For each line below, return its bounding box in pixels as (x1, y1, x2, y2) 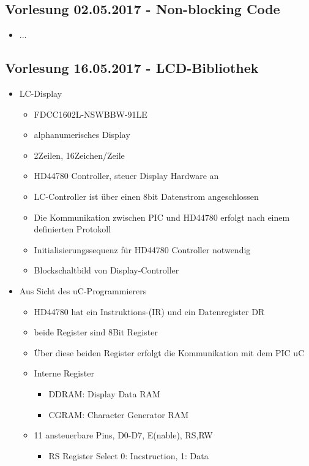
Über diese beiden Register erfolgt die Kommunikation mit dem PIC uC (34, 346, 305, 359)
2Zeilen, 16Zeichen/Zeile (34, 148, 125, 161)
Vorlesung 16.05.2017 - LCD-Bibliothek (5, 58, 259, 77)
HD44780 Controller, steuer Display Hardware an (34, 169, 219, 182)
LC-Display (19, 87, 62, 99)
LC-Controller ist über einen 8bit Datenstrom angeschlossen (34, 189, 259, 202)
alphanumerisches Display (34, 128, 130, 141)
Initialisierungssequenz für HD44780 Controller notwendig (34, 243, 251, 256)
